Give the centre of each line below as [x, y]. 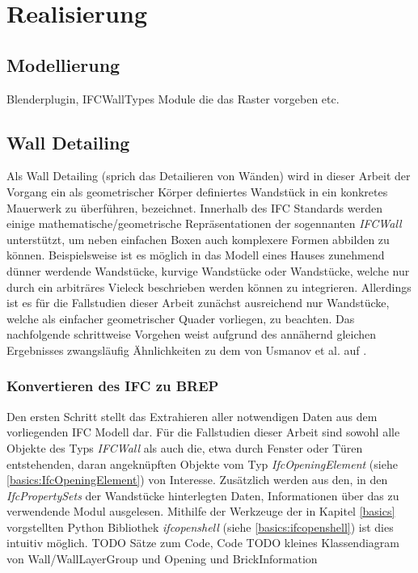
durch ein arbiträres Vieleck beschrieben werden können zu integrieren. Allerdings [209, 286]
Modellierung [63, 64]
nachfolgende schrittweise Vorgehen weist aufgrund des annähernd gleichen [192, 334]
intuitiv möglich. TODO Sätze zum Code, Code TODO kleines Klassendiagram [203, 543]
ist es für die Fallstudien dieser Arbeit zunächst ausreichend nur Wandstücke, [198, 303]
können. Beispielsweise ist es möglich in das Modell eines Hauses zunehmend [196, 255]
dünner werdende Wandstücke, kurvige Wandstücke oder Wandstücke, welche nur [208, 270]
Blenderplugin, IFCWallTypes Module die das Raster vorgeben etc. [173, 98]
